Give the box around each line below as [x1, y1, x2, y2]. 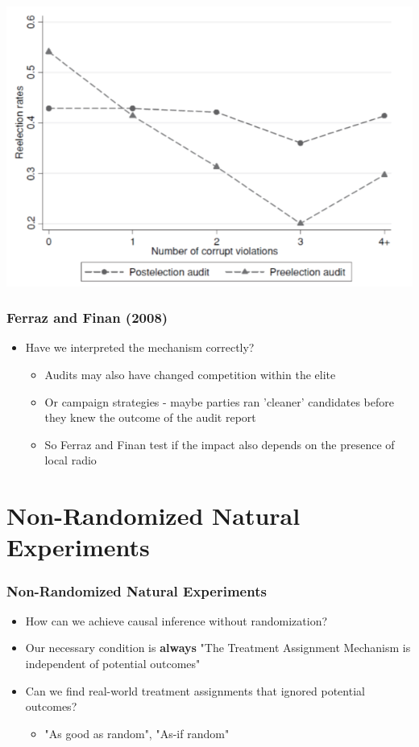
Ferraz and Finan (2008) [6, 307, 168, 328]
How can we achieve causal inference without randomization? [25, 612, 328, 629]
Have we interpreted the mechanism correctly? [25, 339, 255, 356]
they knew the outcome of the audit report [44, 409, 256, 426]
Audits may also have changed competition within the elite [44, 366, 336, 383]
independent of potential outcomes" [25, 655, 201, 671]
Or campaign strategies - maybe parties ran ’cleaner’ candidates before [44, 393, 394, 410]
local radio [44, 452, 97, 468]
